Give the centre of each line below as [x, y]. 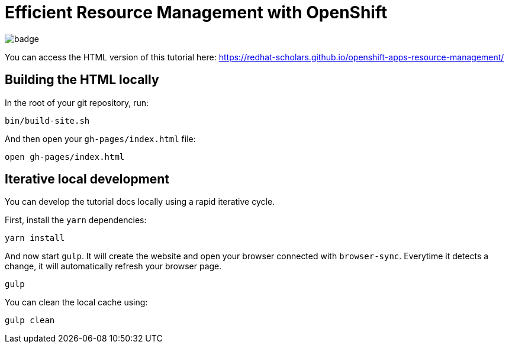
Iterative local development [87, 179]
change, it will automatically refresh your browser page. [113, 266]
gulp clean [30, 320]
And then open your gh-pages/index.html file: [100, 138]
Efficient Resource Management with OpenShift [196, 12]
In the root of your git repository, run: [77, 102]
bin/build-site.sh [47, 120]
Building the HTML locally [82, 80]
